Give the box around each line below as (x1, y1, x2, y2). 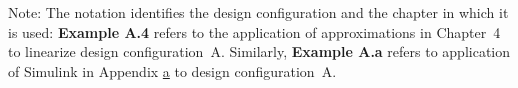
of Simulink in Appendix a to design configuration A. (8, 60, 337, 81)
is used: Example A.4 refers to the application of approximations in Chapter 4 (8, 21, 501, 42)
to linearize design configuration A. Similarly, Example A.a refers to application (8, 41, 511, 62)
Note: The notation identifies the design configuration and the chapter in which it (8, 2, 509, 22)
